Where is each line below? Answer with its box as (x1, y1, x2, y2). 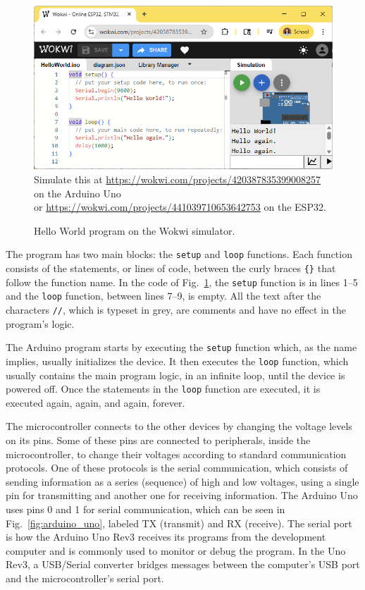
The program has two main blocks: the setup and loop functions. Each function (6, 247, 352, 262)
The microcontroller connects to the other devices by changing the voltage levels (6, 419, 352, 434)
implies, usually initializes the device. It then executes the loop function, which (6, 353, 349, 368)
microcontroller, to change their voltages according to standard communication (6, 446, 347, 461)
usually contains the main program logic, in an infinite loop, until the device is (6, 367, 345, 382)
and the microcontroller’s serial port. (6, 570, 164, 585)
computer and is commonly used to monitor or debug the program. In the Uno (6, 543, 346, 558)
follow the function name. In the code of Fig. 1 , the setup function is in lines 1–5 (6, 274, 358, 289)
